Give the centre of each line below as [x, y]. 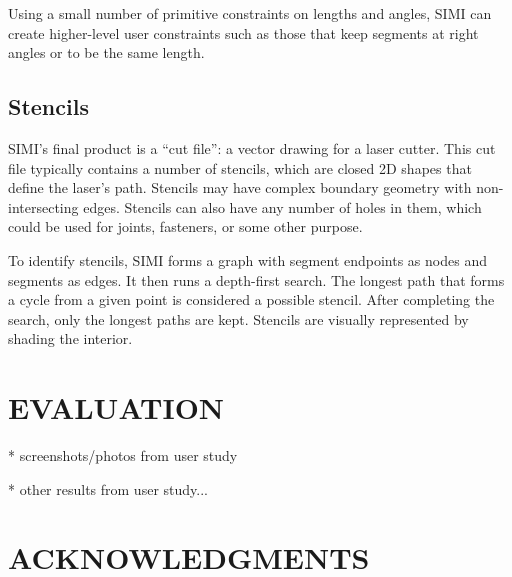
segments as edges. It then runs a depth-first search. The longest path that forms [256, 279]
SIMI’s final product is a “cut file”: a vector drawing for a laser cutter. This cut [252, 147]
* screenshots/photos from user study [123, 455]
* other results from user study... [108, 488]
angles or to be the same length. [106, 52]
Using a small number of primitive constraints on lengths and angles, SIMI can [250, 13]
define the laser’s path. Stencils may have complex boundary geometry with [240, 187]
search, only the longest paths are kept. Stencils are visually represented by [238, 318]
